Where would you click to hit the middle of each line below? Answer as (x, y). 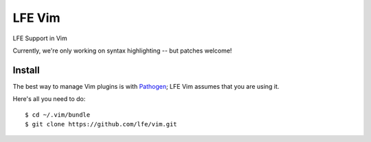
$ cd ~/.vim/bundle (58, 115)
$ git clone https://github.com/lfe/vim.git (101, 124)
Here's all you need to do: (49, 99)
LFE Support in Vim (40, 38)
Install (26, 70)
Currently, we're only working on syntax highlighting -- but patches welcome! (122, 51)
